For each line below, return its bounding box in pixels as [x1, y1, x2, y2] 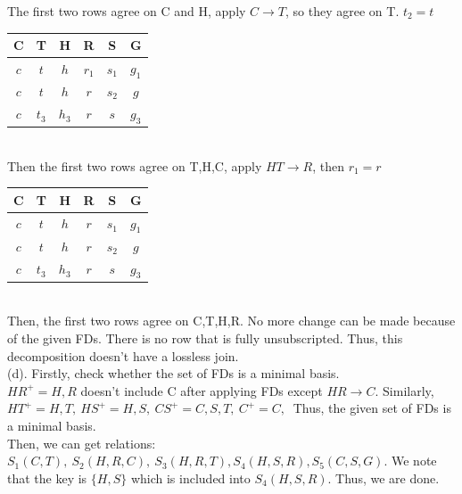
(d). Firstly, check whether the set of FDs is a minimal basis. [7, 364, 340, 383]
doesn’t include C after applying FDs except [80, 381, 323, 399]
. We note [384, 451, 437, 470]
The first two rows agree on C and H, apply [7, 2, 246, 20]
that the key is [7, 468, 87, 487]
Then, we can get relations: [7, 433, 156, 452]
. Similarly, [375, 381, 434, 399]
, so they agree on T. [285, 2, 400, 20]
